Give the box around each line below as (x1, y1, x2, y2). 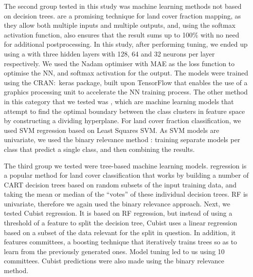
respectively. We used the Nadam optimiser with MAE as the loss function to (4, 58, 235, 68)
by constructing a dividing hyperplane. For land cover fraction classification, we (4, 115, 241, 126)
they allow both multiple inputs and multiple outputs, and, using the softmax (4, 20, 235, 30)
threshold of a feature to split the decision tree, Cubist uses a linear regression (4, 218, 237, 228)
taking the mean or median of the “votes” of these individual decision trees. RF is (4, 189, 248, 199)
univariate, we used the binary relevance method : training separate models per (4, 134, 240, 145)
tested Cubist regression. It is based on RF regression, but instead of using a (4, 208, 233, 218)
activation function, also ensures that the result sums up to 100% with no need (4, 29, 239, 39)
